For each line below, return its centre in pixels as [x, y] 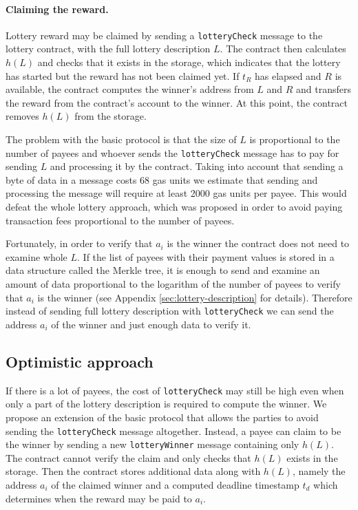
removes [22, 116]
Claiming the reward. [57, 9]
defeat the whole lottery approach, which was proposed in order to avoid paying [174, 207]
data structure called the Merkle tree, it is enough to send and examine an [163, 270]
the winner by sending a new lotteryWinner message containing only [152, 444]
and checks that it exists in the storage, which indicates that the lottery [189, 62]
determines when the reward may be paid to [99, 498]
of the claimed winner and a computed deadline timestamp [175, 485]
